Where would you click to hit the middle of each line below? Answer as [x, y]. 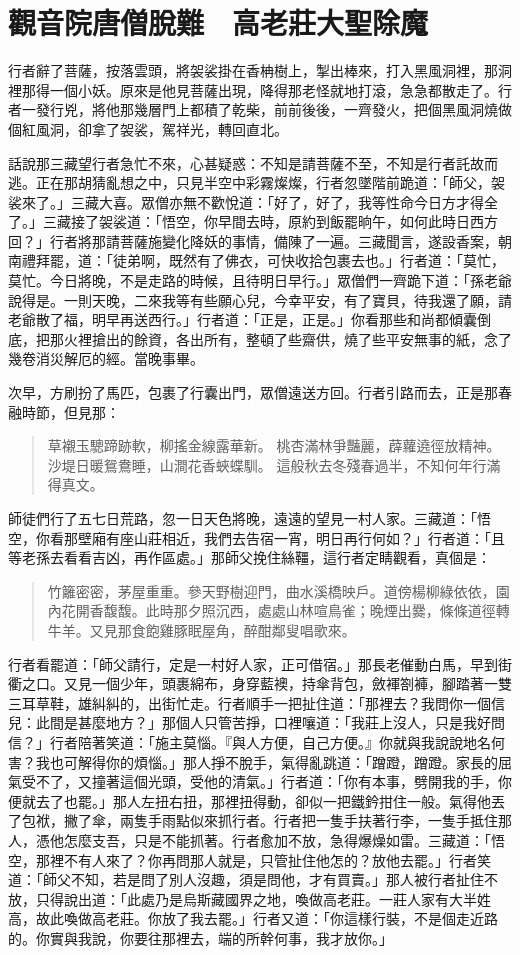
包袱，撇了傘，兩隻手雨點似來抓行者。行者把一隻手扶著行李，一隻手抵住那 [266, 820]
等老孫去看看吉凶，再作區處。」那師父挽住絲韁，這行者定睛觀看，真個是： [249, 557]
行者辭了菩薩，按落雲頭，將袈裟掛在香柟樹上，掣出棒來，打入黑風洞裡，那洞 [260, 70]
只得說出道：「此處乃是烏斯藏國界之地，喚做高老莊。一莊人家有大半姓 [263, 898]
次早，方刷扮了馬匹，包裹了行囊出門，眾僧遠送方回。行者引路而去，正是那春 [260, 392]
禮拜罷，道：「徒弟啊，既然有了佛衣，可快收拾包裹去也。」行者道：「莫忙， [263, 260]
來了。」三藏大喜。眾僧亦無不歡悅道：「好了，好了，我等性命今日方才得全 [259, 201]
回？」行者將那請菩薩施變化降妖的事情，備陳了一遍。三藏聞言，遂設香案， [253, 240]
